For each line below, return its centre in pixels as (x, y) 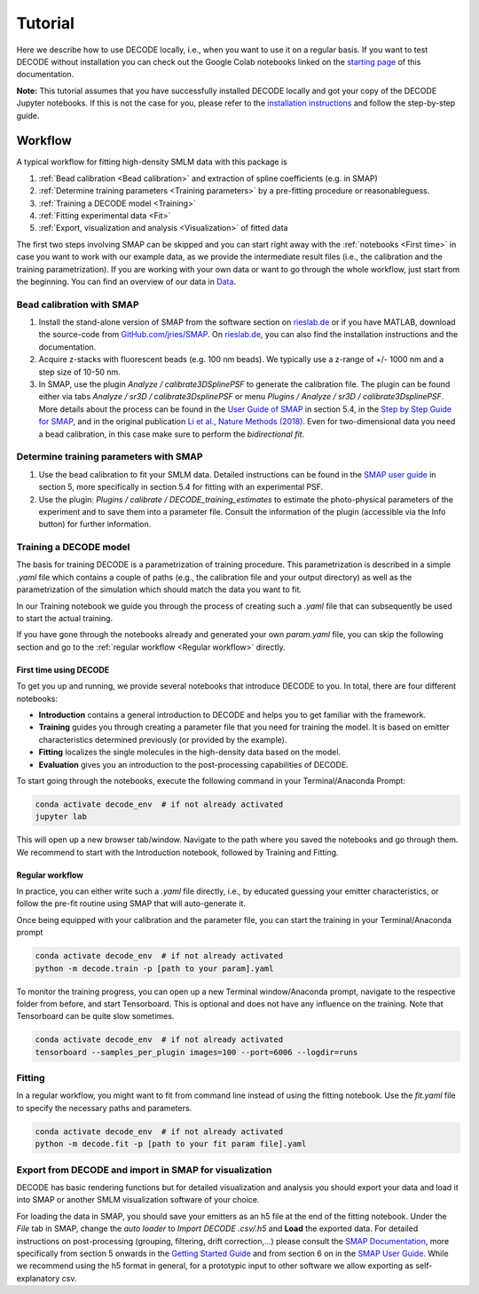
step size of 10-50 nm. (80, 372)
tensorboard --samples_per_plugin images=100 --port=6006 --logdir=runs (196, 1052)
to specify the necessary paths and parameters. (104, 1108)
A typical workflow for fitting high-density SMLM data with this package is (152, 162)
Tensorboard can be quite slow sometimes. (95, 1016)
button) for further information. (95, 525)
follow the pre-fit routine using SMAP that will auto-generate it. (131, 903)
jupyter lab (61, 817)
